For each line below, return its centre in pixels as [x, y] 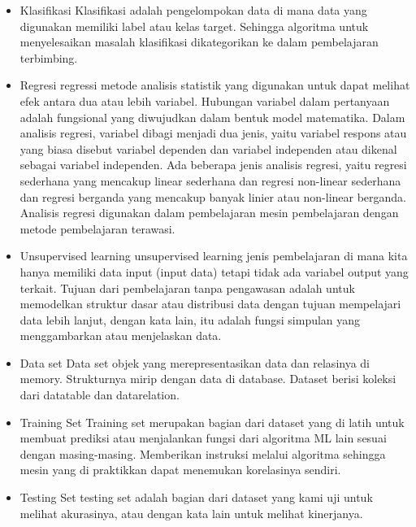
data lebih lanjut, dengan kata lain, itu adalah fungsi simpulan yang [190, 319]
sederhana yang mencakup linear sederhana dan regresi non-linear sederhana [210, 180]
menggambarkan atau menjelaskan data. [121, 335]
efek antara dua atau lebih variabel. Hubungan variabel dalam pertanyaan [205, 100]
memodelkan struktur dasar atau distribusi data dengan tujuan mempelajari [210, 304]
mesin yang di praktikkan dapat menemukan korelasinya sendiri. [180, 470]
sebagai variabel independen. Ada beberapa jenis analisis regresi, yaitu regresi [213, 165]
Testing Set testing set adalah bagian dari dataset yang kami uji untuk [196, 497]
